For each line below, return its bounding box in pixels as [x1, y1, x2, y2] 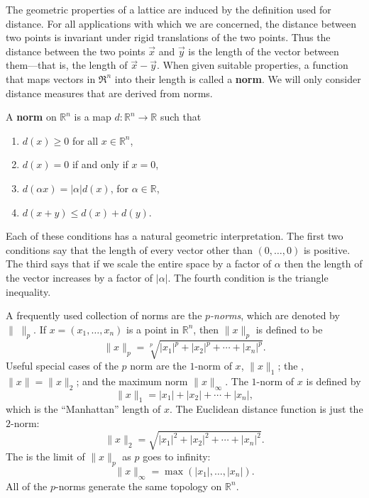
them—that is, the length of [6, 57, 128, 72]
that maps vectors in [6, 71, 96, 86]
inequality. [6, 284, 51, 299]
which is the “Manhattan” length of [6, 402, 161, 416]
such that [160, 109, 202, 124]
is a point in [126, 321, 180, 336]
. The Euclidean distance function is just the [169, 402, 363, 416]
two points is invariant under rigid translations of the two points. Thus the [6, 30, 331, 45]
